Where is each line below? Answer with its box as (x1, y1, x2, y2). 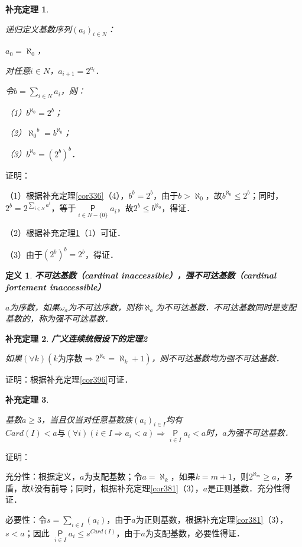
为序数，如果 (9, 300, 60, 313)
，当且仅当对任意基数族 (41, 413, 133, 425)
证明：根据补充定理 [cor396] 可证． (5, 373, 133, 386)
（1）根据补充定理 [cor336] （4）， (5, 189, 129, 201)
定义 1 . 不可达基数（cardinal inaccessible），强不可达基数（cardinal (5, 269, 277, 281)
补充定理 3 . (5, 393, 49, 405)
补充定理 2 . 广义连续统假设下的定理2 (5, 332, 148, 344)
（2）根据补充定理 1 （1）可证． (5, 226, 125, 239)
